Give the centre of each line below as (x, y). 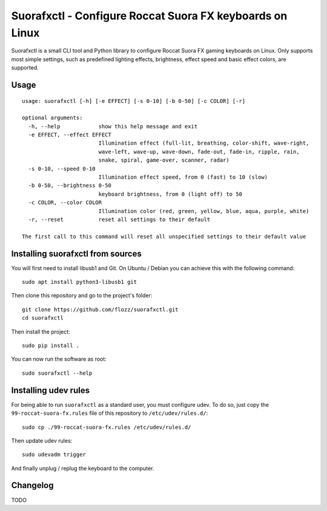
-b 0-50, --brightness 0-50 (70, 186)
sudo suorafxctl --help (57, 373)
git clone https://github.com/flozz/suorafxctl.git (100, 309)
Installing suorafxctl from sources (76, 253)
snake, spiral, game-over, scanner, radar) (164, 160)
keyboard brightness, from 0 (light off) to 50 (170, 194)
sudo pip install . (51, 346)
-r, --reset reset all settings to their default (119, 219)
